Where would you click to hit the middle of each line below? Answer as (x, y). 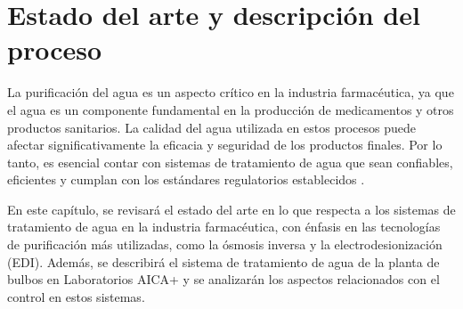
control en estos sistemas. (76, 296)
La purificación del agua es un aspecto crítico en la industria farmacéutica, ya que (231, 92)
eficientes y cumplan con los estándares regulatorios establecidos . (186, 179)
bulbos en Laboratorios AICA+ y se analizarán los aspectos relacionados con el (223, 279)
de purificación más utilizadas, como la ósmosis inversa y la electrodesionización (225, 244)
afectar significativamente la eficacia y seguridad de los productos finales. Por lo (225, 145)
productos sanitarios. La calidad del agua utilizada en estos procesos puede (211, 127)
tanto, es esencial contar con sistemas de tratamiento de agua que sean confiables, (230, 162)
